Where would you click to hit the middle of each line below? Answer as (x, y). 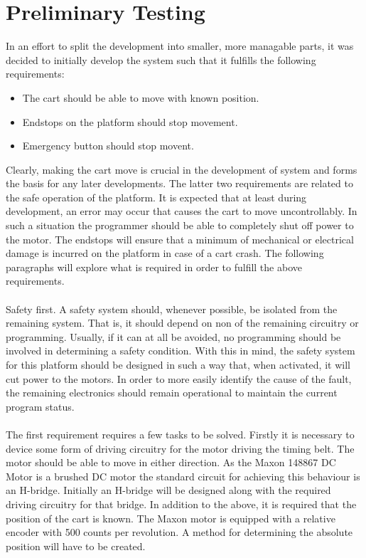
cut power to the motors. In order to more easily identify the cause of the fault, (179, 378)
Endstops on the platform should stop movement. (130, 121)
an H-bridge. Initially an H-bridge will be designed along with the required (168, 490)
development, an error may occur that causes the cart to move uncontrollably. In (182, 211)
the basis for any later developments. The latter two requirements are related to (179, 183)
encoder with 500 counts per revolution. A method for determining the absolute (179, 532)
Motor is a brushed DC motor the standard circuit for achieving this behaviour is (183, 476)
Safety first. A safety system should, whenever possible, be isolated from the (172, 309)
